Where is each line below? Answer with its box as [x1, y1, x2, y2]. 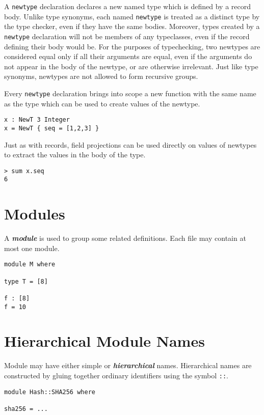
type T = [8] [4, 278, 48, 285]
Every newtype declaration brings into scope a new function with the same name [4, 88, 256, 98]
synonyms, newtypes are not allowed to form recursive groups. [4, 71, 198, 81]
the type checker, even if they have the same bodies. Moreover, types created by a [4, 21, 260, 32]
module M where [4, 261, 56, 268]
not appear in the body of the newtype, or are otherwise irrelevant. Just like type [4, 61, 258, 71]
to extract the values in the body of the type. [4, 149, 146, 160]
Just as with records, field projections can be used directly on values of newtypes [4, 139, 257, 150]
